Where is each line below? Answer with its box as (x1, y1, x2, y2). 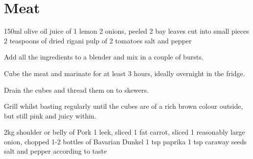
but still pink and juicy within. (4, 110, 96, 120)
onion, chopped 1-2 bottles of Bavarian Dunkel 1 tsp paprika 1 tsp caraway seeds (4, 136, 247, 146)
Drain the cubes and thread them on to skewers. (4, 84, 149, 95)
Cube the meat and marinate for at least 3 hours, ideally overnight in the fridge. (4, 68, 245, 78)
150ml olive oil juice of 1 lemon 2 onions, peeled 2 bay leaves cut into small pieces (4, 26, 249, 36)
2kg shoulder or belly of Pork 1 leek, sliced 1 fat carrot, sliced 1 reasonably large (4, 127, 245, 137)
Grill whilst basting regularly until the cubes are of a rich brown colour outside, (4, 101, 243, 111)
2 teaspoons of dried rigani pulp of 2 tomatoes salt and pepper (4, 35, 192, 45)
